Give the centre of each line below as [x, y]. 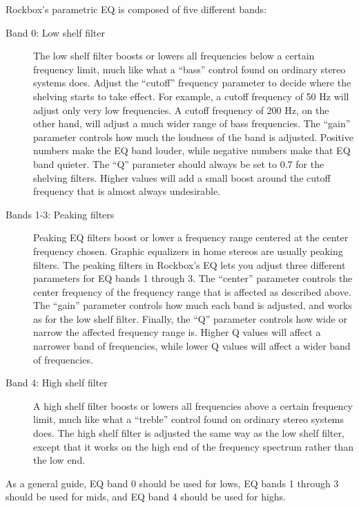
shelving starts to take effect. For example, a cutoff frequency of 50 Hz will [191, 96]
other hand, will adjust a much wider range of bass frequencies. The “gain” [192, 123]
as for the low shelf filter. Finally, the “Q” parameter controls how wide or [190, 318]
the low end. [59, 460]
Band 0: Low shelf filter [56, 32]
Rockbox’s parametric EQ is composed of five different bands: [136, 9]
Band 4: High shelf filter [57, 383]
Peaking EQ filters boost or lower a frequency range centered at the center [191, 237]
